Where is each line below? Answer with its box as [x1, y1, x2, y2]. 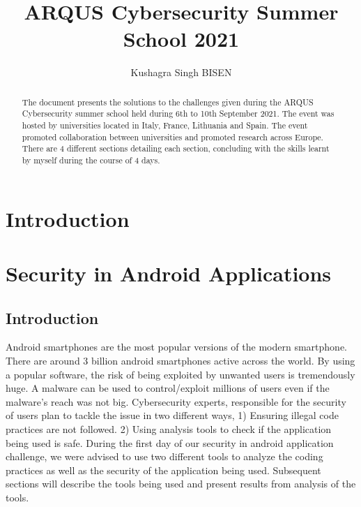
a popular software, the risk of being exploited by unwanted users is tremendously [6, 367, 355, 381]
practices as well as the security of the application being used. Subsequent [6, 462, 321, 477]
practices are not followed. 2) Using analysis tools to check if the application [6, 421, 332, 436]
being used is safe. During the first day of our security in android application [6, 435, 334, 450]
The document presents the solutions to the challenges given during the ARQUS [22, 96, 314, 108]
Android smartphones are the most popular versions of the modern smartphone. [6, 339, 347, 354]
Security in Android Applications [6, 259, 332, 288]
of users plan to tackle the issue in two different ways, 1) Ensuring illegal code [6, 408, 339, 422]
